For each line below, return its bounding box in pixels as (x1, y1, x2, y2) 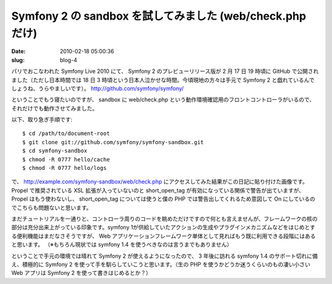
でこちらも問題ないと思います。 (11, 204, 92, 211)
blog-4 (60, 56, 77, 64)
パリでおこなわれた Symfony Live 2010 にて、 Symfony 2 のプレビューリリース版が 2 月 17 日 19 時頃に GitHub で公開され (11, 67, 319, 75)
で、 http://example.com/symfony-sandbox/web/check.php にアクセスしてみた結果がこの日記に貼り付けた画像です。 (11, 178, 308, 185)
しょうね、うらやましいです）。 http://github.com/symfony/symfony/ (11, 85, 184, 92)
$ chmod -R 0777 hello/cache (22, 156, 110, 163)
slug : (11, 56, 25, 64)
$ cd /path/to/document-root (22, 130, 110, 137)
